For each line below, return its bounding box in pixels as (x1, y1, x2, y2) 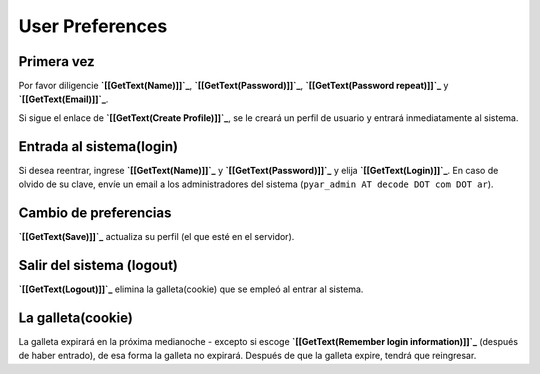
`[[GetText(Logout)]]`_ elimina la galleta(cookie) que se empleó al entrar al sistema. (18, 283, 364, 295)
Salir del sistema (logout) (18, 256, 179, 274)
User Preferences (18, 15, 168, 37)
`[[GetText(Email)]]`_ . (18, 93, 109, 105)
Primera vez (18, 53, 95, 70)
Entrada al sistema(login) (18, 138, 179, 155)
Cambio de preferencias (18, 204, 172, 221)
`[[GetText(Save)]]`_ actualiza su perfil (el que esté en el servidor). (18, 231, 295, 243)
